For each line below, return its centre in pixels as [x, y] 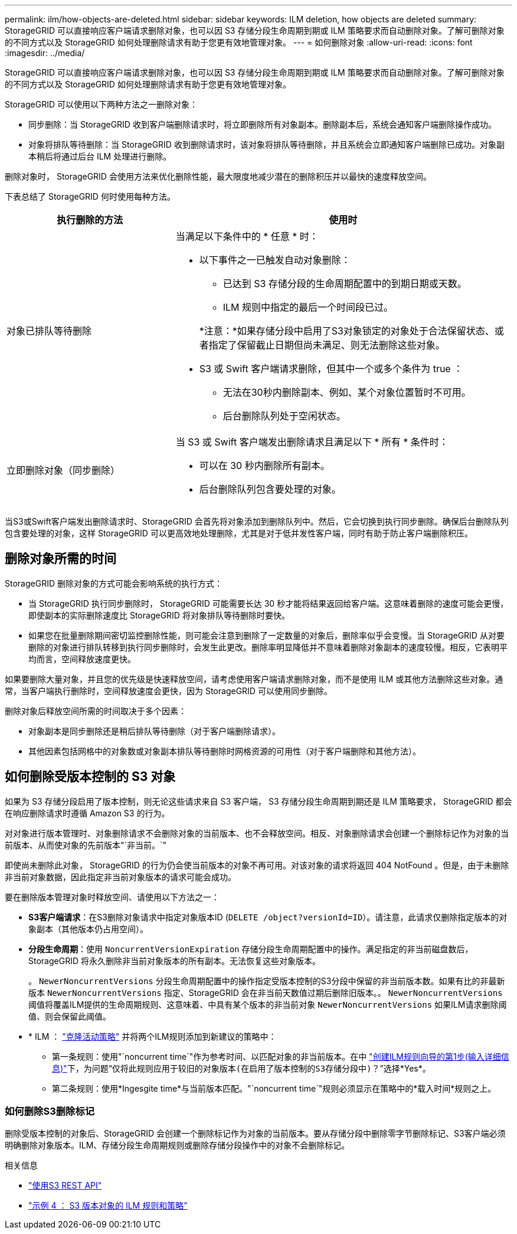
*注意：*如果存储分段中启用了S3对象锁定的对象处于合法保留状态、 [347, 331]
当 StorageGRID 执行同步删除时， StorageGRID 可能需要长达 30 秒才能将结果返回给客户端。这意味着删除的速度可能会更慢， [269, 603]
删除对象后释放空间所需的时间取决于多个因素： [96, 711]
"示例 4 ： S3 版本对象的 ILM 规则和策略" [108, 1206]
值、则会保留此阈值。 [70, 1016]
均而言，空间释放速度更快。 [82, 659]
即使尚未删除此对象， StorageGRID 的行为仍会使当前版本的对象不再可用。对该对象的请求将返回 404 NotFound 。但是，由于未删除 [257, 865]
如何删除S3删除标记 [50, 1111]
